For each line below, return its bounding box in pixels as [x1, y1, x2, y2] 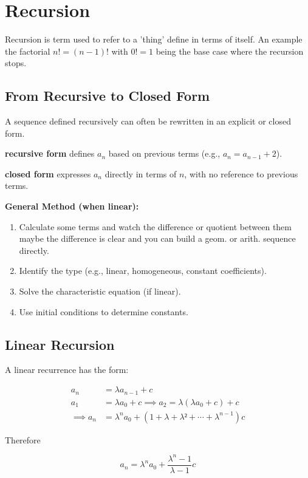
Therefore [5, 433, 41, 446]
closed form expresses [5, 167, 91, 180]
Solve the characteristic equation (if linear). [19, 285, 181, 298]
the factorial [5, 44, 50, 57]
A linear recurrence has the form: [5, 363, 129, 376]
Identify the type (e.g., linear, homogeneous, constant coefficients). [19, 264, 267, 277]
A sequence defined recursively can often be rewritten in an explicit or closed [5, 115, 291, 128]
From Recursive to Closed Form [5, 86, 210, 105]
